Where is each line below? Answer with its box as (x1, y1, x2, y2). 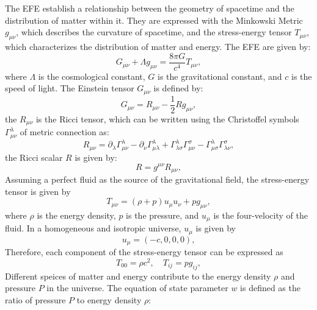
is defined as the (240, 281, 301, 294)
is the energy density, (37, 209, 116, 221)
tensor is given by (5, 185, 71, 197)
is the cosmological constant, (38, 69, 145, 82)
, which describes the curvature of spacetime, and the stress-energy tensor (16, 26, 292, 38)
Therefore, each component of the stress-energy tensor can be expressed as (5, 245, 283, 258)
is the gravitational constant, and (158, 69, 282, 82)
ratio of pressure (5, 294, 66, 306)
